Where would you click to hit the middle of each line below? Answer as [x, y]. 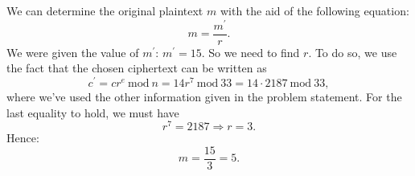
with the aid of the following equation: [314, 10]
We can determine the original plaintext [105, 10]
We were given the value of [73, 52]
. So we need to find [251, 52]
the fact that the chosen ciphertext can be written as [137, 68]
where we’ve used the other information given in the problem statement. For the [204, 96]
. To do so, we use [353, 52]
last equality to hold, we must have [93, 112]
